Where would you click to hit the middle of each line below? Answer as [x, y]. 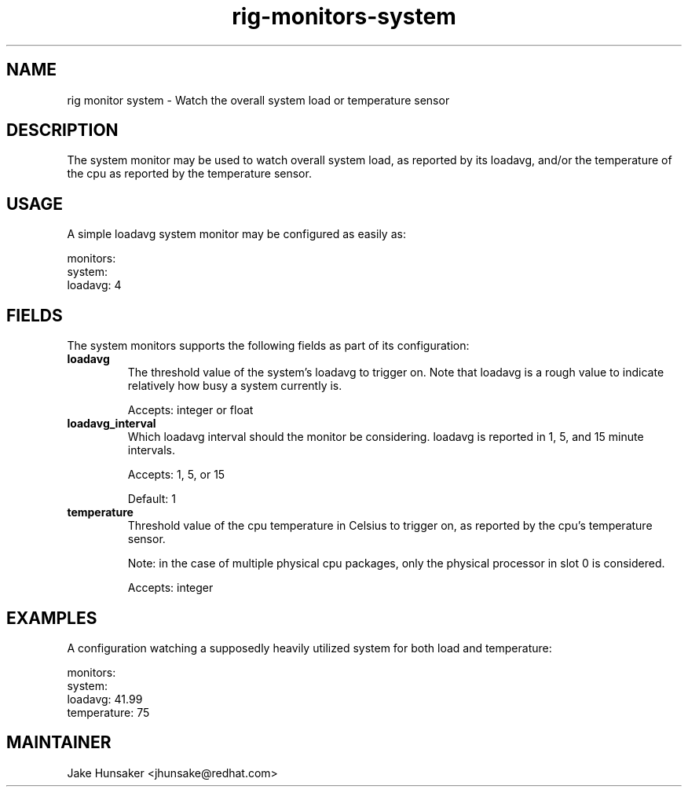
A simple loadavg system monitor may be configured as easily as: [236, 234]
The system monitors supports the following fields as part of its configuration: [268, 346]
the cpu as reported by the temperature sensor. [189, 174]
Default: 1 [152, 499]
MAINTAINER [59, 743]
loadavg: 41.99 [105, 699]
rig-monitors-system [344, 17]
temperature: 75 [108, 712]
